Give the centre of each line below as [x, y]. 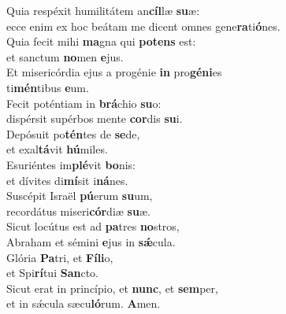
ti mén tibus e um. [48, 87]
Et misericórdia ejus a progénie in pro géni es [114, 72]
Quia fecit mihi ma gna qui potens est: [101, 41]
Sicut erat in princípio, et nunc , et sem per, [112, 288]
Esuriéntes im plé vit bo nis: [71, 164]
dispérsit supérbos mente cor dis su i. [95, 118]
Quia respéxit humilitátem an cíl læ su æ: [103, 10]
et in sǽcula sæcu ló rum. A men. [84, 303]
